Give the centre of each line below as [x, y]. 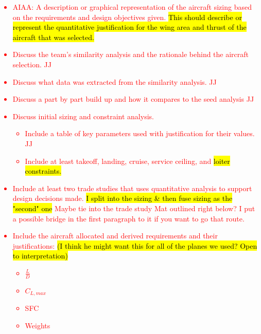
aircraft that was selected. [53, 37]
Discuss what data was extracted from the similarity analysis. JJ [115, 81]
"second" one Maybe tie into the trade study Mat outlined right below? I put [134, 208]
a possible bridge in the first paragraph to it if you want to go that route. [128, 218]
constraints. [43, 171]
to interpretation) [40, 256]
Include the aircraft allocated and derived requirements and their [115, 236]
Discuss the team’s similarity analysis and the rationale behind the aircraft [131, 54]
